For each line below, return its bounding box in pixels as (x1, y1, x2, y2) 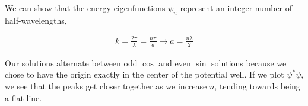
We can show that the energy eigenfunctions (5, 2, 166, 14)
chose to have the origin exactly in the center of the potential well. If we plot (5, 68, 284, 81)
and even (158, 56, 191, 69)
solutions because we (211, 56, 287, 69)
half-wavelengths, (5, 14, 67, 26)
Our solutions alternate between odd (5, 56, 138, 69)
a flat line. (5, 91, 42, 104)
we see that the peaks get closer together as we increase (5, 79, 207, 92)
